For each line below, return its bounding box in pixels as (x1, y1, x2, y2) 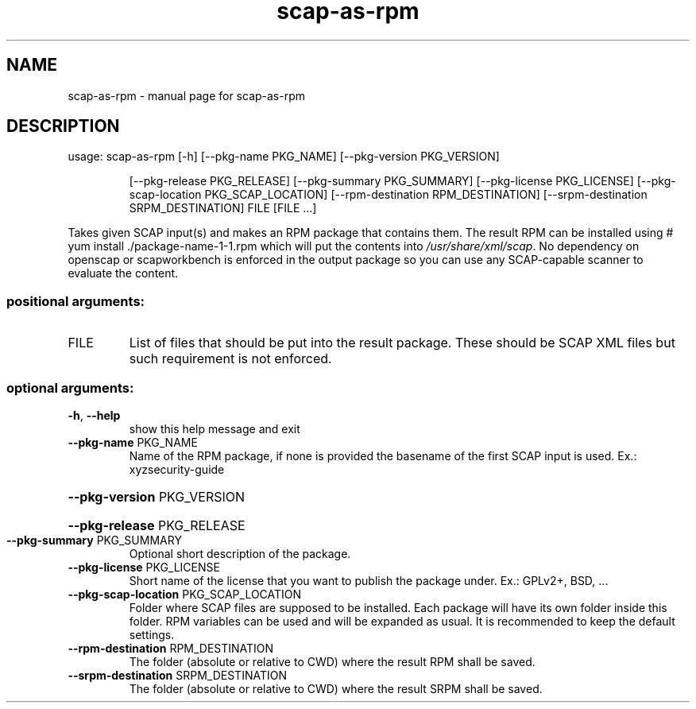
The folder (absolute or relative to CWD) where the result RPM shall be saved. (129, 654, 536, 668)
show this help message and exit (129, 421, 300, 436)
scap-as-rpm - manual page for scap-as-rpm (68, 88, 306, 103)
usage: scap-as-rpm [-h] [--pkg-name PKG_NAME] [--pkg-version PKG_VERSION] (68, 149, 500, 164)
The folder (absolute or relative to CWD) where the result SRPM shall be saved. (129, 681, 543, 695)
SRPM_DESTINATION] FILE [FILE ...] (129, 201, 317, 215)
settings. (129, 627, 175, 641)
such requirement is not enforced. (129, 351, 332, 367)
